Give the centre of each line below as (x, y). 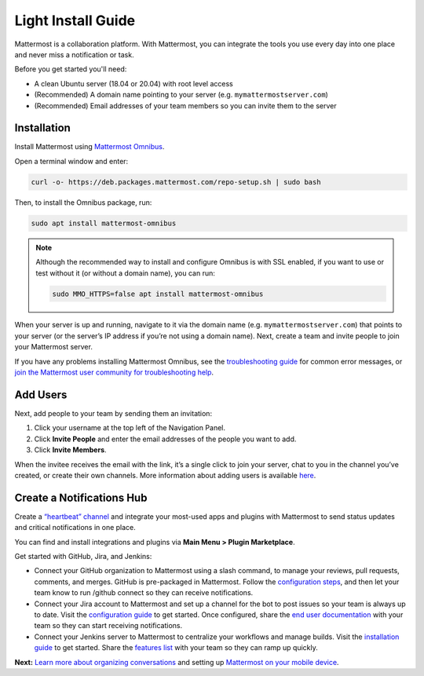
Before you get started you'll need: (71, 69)
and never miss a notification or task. (74, 54)
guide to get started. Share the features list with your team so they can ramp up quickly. (176, 648)
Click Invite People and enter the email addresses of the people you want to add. (165, 439)
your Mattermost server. (54, 347)
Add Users (41, 395)
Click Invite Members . (70, 450)
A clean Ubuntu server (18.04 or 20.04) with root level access (133, 83)
